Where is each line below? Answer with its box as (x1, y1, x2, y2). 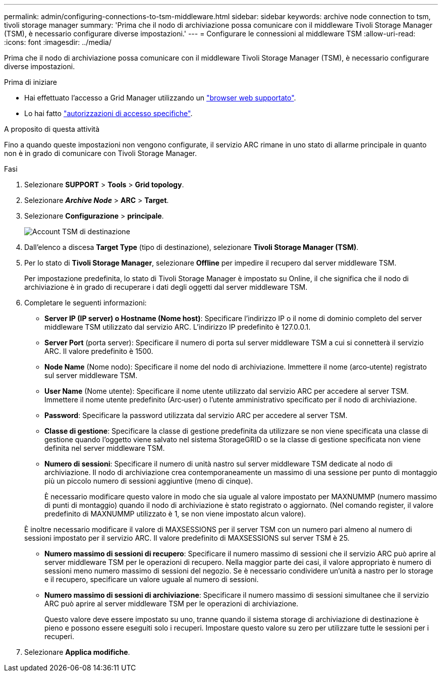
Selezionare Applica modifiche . (24, 648, 130, 656)
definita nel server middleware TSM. (44, 444, 165, 452)
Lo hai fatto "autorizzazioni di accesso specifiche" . (24, 109, 193, 118)
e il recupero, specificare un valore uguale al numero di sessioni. (44, 575, 259, 584)
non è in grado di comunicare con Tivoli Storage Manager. (4, 149, 197, 158)
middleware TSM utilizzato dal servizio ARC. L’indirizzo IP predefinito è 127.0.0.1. (44, 323, 311, 331)
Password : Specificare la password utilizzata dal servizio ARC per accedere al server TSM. (44, 411, 348, 420)
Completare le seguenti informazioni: (24, 298, 147, 307)
